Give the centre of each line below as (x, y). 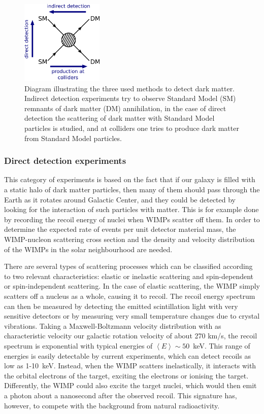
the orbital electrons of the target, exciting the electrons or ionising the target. (126, 375)
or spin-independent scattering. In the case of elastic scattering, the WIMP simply (132, 286)
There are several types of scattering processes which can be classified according (128, 266)
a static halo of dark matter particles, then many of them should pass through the (132, 189)
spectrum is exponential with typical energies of (78, 345)
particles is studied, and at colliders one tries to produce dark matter (132, 128)
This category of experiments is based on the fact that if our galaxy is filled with (130, 179)
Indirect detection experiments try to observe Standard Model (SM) (130, 98)
